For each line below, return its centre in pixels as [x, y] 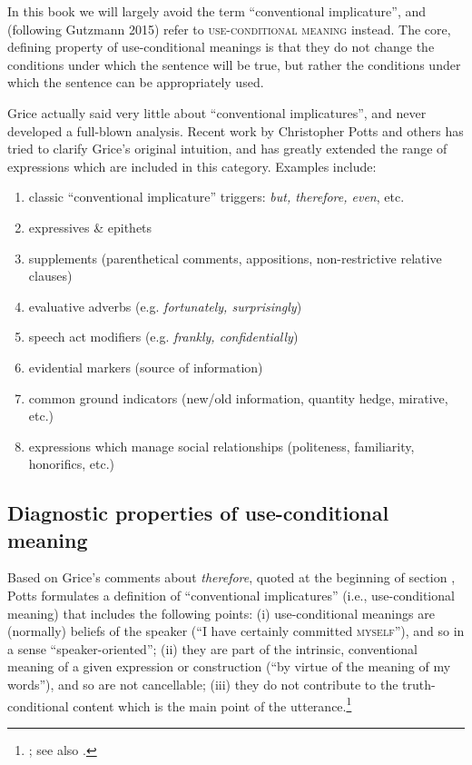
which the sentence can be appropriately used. [136, 82]
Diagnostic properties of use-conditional [198, 513]
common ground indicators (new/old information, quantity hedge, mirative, [238, 397]
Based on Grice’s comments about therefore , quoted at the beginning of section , [231, 577]
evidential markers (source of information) [146, 367]
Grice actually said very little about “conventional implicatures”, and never [217, 112]
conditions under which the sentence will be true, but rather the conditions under [234, 64]
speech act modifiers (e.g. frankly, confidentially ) [163, 337]
